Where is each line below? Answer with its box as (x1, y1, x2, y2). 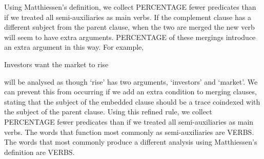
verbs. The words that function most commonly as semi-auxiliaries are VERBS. (4, 126, 254, 137)
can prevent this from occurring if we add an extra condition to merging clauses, (4, 86, 257, 97)
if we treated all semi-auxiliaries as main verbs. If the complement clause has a (4, 11, 251, 22)
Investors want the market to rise (4, 58, 109, 69)
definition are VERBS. (4, 146, 75, 157)
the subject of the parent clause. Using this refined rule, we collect (4, 106, 212, 117)
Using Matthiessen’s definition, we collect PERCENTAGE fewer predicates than (4, 2, 256, 12)
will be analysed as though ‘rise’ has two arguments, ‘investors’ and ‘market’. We (4, 76, 258, 87)
